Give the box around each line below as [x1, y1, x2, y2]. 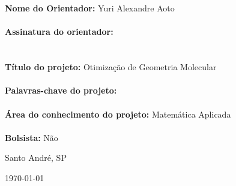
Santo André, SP [5, 151, 67, 164]
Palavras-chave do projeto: [5, 84, 117, 97]
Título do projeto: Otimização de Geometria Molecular [5, 61, 217, 73]
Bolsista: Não [5, 131, 58, 143]
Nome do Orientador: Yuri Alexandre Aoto [5, 2, 175, 14]
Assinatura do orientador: [5, 25, 113, 38]
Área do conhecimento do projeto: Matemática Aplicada [5, 107, 231, 120]
